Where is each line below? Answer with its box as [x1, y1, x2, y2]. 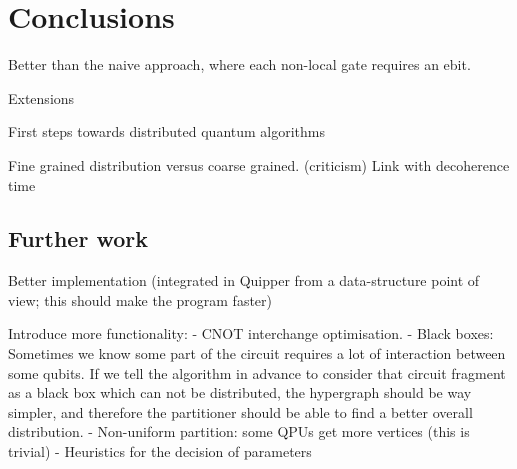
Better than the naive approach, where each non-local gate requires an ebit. [8, 54, 471, 75]
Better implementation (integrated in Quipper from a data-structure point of [8, 270, 480, 291]
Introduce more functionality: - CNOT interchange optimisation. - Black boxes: [8, 323, 494, 344]
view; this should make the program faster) [8, 289, 273, 310]
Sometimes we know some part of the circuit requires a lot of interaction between [8, 343, 506, 364]
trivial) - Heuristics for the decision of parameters [8, 441, 312, 462]
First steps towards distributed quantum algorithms [8, 121, 326, 142]
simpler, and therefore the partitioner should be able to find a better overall [8, 401, 473, 422]
